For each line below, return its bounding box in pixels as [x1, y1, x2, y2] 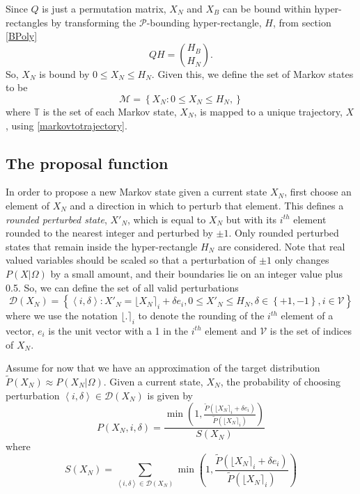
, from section [273, 15, 331, 29]
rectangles [6, 15, 48, 29]
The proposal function [6, 152, 169, 173]
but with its [226, 212, 277, 226]
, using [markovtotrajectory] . [6, 118, 127, 132]
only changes [274, 253, 329, 267]
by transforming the [51, 15, 136, 29]
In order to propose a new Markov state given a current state [6, 184, 267, 199]
